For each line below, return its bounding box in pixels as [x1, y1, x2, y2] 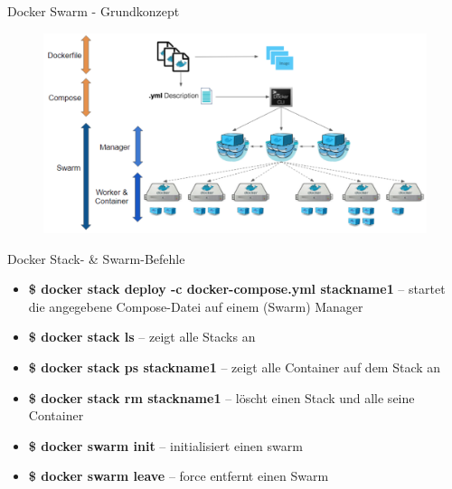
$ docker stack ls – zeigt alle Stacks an [28, 327, 256, 346]
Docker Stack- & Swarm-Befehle [7, 249, 185, 268]
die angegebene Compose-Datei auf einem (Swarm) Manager [28, 296, 363, 315]
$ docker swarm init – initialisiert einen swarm [28, 436, 303, 455]
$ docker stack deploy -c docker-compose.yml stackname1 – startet [28, 279, 446, 298]
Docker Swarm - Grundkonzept [7, 2, 180, 20]
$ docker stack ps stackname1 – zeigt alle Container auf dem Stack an [28, 358, 441, 377]
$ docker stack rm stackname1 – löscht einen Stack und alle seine [28, 388, 415, 407]
